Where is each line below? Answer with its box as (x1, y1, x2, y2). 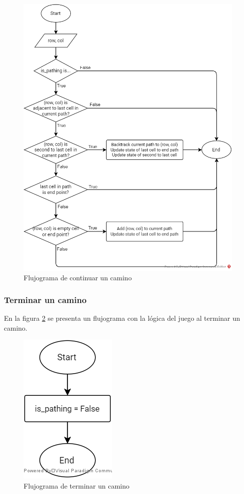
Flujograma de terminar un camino (24, 480, 129, 491)
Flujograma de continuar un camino (24, 272, 132, 283)
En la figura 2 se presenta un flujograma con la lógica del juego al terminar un (4, 313, 241, 323)
